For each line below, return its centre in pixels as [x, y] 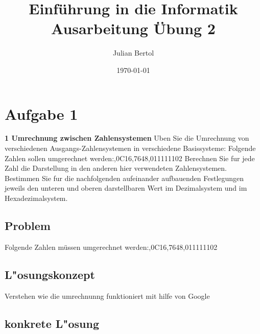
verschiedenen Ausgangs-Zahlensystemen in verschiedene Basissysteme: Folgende [130, 148]
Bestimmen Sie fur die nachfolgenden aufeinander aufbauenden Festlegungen [124, 178]
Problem [28, 225]
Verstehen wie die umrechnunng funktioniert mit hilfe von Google [107, 296]
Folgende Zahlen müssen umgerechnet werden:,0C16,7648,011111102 [111, 247]
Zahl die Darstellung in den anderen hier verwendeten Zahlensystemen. [116, 168]
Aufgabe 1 [41, 113]
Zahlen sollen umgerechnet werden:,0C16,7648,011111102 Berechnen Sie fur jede [130, 158]
